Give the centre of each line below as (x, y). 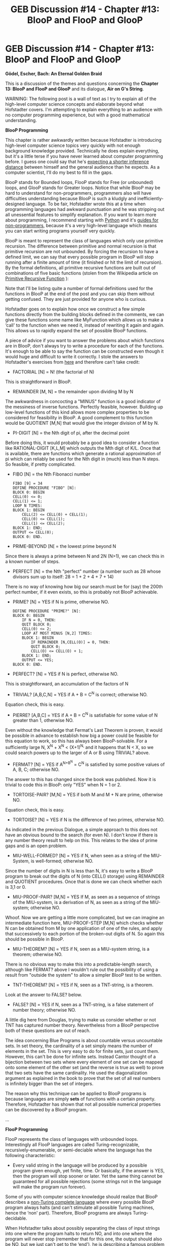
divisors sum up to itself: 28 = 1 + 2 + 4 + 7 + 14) (63, 577)
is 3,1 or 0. (16, 887)
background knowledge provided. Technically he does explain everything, (82, 150)
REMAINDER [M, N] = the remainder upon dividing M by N (73, 391)
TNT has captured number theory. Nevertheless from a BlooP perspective (82, 1025)
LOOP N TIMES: (27, 506)
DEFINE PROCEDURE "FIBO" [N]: (45, 488)
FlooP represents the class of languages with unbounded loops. (72, 1139)
